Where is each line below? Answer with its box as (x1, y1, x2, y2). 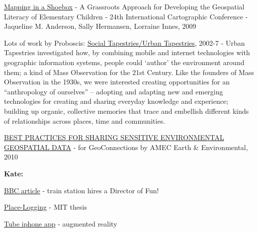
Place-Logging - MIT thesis (4, 202, 87, 212)
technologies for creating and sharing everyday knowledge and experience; (4, 96, 229, 106)
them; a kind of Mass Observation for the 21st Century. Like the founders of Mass (4, 67, 254, 77)
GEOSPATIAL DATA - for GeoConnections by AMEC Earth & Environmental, (4, 142, 248, 152)
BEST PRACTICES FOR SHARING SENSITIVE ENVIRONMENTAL (4, 132, 224, 143)
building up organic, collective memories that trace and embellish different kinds (4, 105, 249, 116)
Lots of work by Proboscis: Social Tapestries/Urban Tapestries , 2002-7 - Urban (4, 37, 245, 48)
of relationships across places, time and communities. (4, 115, 166, 126)
